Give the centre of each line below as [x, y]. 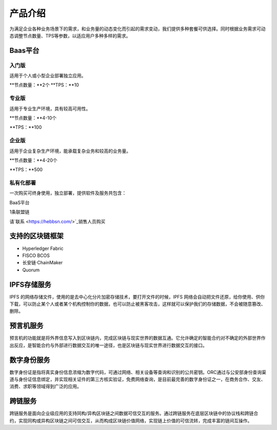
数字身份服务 [30, 360]
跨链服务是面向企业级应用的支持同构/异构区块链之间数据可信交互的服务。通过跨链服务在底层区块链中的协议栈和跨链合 [134, 414]
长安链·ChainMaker [43, 263]
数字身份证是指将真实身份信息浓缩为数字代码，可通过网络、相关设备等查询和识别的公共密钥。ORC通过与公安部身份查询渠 [138, 372]
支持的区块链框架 [36, 236]
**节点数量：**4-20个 [33, 160]
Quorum [31, 270]
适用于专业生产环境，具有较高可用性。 [50, 108]
